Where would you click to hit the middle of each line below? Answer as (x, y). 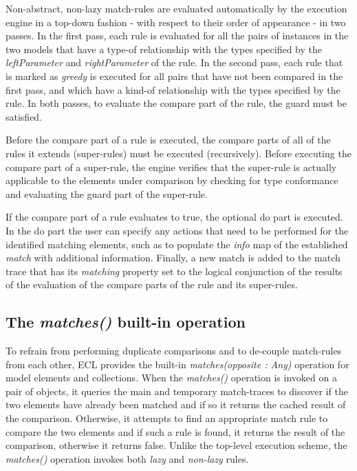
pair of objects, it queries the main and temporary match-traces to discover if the (177, 391)
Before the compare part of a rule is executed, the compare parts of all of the (168, 140)
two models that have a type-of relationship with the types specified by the (164, 49)
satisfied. (24, 116)
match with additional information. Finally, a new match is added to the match (173, 258)
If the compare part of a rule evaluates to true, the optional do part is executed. (174, 217)
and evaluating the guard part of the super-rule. (107, 193)
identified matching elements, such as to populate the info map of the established (177, 244)
